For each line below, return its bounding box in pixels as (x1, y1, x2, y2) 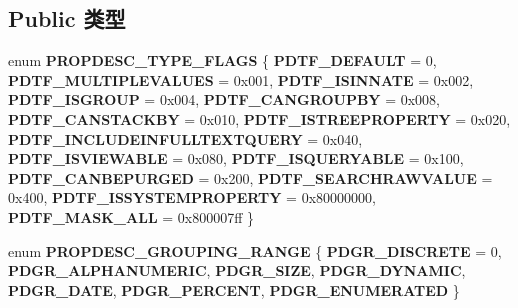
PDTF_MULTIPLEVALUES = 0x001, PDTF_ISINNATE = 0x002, (8, 69, 474, 90)
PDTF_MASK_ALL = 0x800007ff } (8, 206, 255, 227)
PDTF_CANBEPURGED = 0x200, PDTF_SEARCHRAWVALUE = (8, 167, 493, 188)
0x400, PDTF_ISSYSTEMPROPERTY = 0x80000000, (8, 187, 376, 208)
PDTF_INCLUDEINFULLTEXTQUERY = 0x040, (8, 128, 363, 149)
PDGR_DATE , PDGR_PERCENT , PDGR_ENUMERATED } (8, 279, 460, 300)
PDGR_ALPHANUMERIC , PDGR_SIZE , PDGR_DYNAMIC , (8, 260, 466, 281)
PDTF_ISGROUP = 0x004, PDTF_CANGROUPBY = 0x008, (8, 89, 441, 110)
